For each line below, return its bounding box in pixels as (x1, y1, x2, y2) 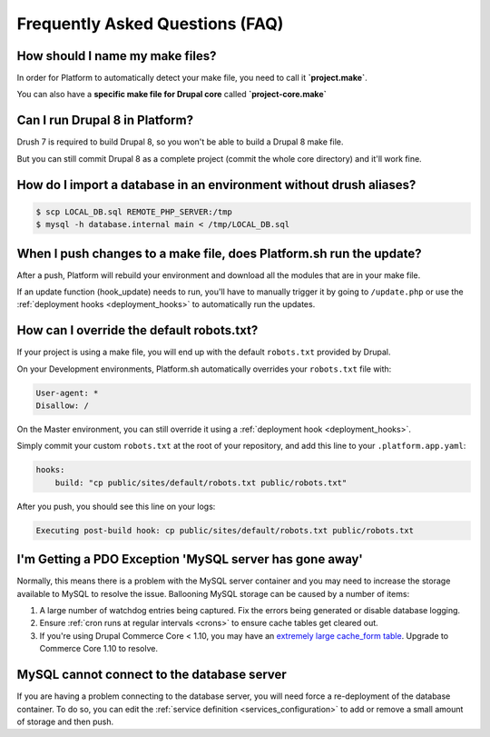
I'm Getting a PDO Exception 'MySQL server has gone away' (16, 552, 363, 567)
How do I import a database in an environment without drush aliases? (16, 177, 416, 193)
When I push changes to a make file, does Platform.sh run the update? (16, 245, 422, 261)
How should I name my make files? (16, 48, 217, 64)
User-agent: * (35, 387, 99, 398)
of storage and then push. (16, 716, 113, 727)
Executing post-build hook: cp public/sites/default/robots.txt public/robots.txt (35, 525, 415, 535)
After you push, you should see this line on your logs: (16, 501, 216, 512)
